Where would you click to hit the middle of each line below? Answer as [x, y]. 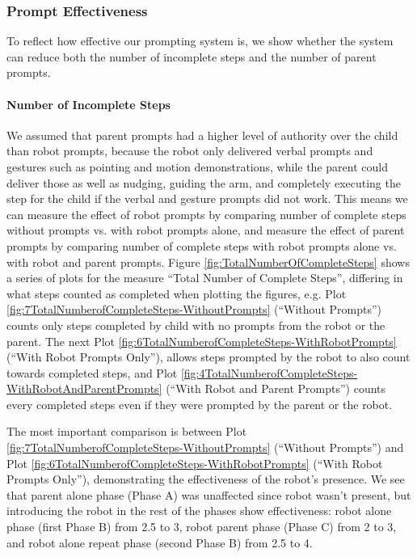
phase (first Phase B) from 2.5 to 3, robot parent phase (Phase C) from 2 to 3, [202, 527]
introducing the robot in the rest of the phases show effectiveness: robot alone [199, 511]
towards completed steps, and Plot [92, 372]
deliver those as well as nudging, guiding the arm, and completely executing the [204, 182]
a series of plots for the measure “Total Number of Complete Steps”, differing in [205, 278]
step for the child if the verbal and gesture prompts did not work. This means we [207, 198]
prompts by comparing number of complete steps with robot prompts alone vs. [202, 245]
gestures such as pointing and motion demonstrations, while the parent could [197, 166]
